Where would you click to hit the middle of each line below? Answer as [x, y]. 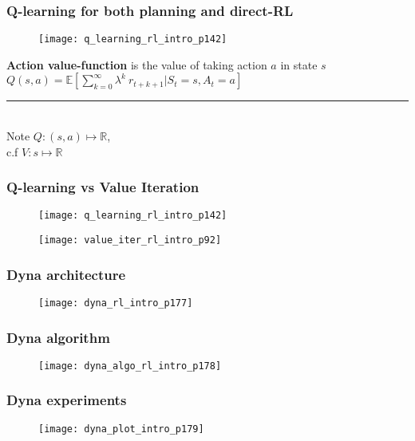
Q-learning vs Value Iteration [103, 187]
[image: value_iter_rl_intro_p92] [130, 240]
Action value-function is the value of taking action [137, 64]
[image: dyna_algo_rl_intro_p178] [130, 366]
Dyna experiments [67, 400]
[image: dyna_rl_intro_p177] [116, 303]
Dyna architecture [66, 274]
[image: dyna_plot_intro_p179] [121, 429]
